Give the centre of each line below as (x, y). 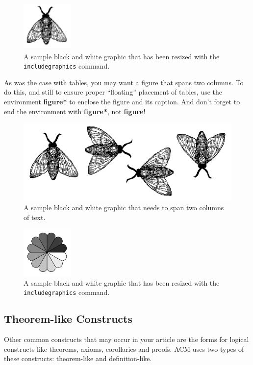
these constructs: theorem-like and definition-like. (78, 358)
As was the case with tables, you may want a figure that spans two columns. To (124, 82)
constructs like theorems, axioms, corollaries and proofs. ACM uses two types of (124, 349)
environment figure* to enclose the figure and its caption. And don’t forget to (122, 102)
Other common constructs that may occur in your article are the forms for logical (126, 339)
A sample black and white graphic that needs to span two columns (124, 207)
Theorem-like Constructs (68, 319)
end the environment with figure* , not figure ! (75, 111)
